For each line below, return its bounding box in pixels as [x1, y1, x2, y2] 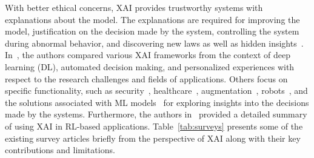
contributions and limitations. [5, 143, 115, 156]
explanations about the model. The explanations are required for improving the [5, 13, 300, 25]
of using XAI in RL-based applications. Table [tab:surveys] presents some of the [5, 119, 303, 132]
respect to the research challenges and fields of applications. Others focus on [5, 72, 288, 85]
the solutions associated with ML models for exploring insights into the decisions [5, 96, 309, 108]
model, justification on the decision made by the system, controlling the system [5, 25, 299, 38]
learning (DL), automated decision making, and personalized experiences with [5, 60, 295, 73]
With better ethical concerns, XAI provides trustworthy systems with [5, 1, 263, 13]
